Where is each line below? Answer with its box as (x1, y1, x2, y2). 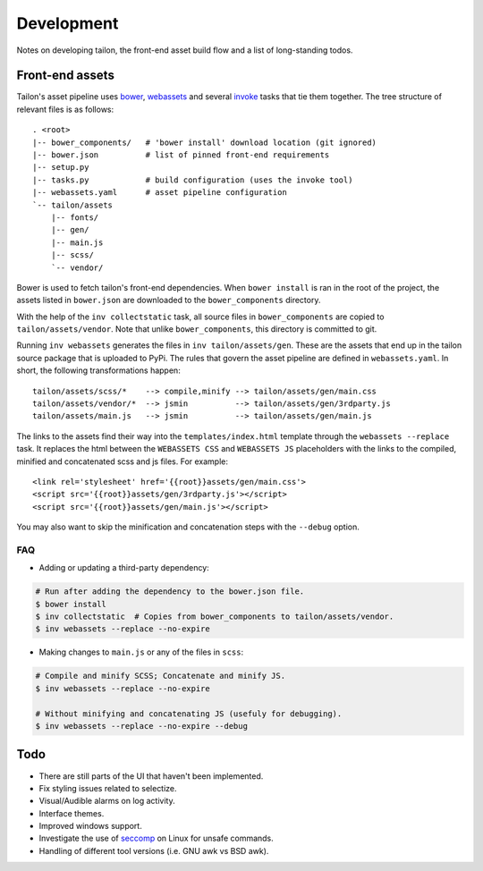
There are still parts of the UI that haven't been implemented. (38, 770, 264, 782)
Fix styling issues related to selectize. (38, 782, 178, 793)
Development (16, 13, 119, 33)
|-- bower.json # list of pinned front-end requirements (32, 150, 330, 160)
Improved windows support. (38, 821, 142, 832)
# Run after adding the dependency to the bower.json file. (35, 587, 305, 596)
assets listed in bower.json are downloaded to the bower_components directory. (16, 295, 321, 306)
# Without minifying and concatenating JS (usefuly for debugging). (35, 708, 343, 719)
